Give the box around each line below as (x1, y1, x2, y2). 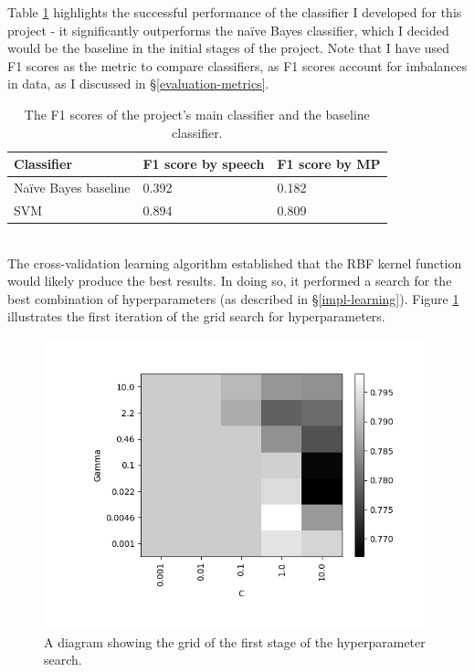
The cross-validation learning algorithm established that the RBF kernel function (7, 253, 462, 272)
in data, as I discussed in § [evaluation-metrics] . (7, 74, 269, 93)
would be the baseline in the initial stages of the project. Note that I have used (7, 38, 450, 58)
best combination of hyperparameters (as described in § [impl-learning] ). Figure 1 (7, 289, 459, 308)
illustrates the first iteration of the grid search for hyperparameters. (7, 307, 385, 326)
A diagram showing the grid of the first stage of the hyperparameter (44, 632, 426, 651)
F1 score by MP (277, 154, 381, 173)
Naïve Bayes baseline (14, 178, 131, 196)
